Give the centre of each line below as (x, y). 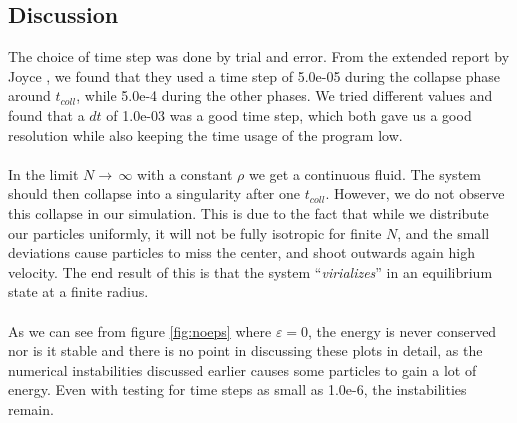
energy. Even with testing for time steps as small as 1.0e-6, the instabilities (237, 389)
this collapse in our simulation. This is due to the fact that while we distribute (248, 212)
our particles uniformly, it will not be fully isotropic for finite (195, 232)
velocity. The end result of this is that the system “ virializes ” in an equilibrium (250, 271)
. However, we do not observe (415, 193)
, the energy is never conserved (402, 330)
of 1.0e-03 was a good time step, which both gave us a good (289, 114)
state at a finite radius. (78, 291)
